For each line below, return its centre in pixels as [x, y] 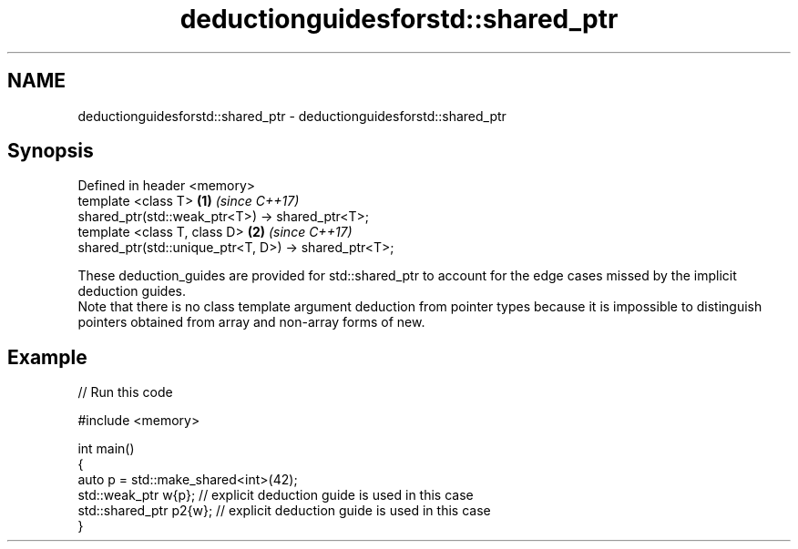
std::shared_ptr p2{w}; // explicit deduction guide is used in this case [284, 511]
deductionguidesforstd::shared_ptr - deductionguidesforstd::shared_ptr [292, 116]
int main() [106, 449]
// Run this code [125, 392]
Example [47, 357]
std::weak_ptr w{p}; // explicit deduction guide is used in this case [276, 495]
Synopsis [51, 151]
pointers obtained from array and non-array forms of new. [251, 322]
